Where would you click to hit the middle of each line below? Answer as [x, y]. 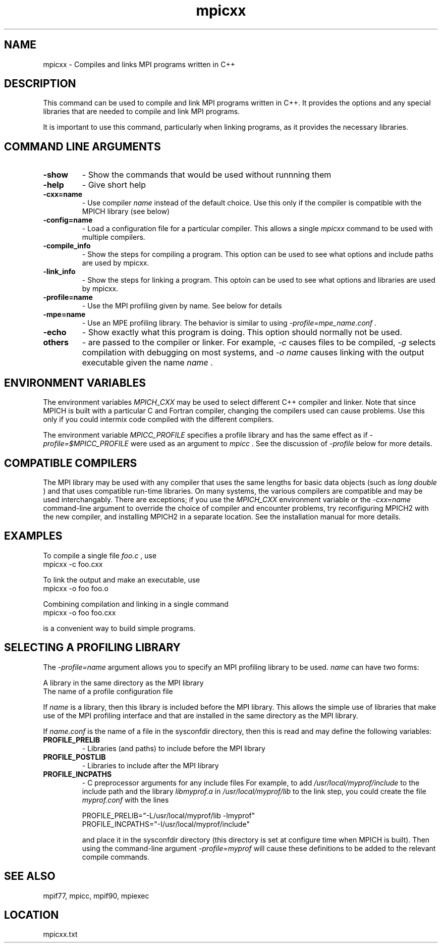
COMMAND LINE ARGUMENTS [82, 146]
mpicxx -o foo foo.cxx [79, 612]
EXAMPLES [33, 536]
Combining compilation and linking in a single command [136, 604]
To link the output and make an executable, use [122, 580]
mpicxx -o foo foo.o [76, 588]
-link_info [59, 272]
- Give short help [114, 185]
